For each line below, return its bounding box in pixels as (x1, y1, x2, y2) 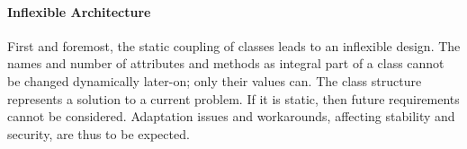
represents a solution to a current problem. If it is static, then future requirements (7, 89, 460, 108)
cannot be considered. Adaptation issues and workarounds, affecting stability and (7, 107, 455, 126)
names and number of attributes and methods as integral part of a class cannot (7, 54, 445, 73)
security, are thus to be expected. (7, 124, 190, 143)
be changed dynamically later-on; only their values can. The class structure (7, 71, 422, 90)
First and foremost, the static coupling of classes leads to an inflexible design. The (7, 36, 461, 55)
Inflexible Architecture (7, 2, 151, 21)
